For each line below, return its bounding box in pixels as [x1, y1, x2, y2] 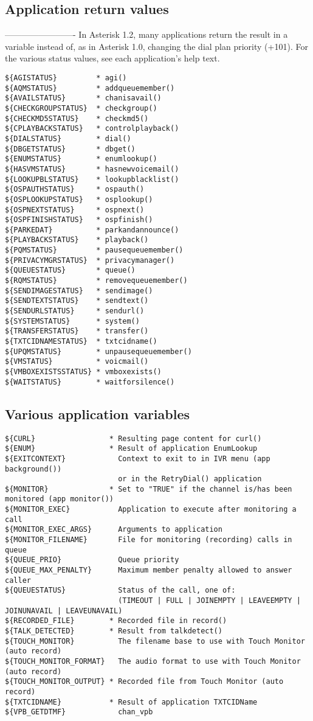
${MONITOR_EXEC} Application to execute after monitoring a [5, 505, 297, 514]
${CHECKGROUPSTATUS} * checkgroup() [5, 103, 157, 113]
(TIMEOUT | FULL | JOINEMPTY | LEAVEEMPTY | [118, 596, 301, 605]
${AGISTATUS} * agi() [5, 73, 127, 82]
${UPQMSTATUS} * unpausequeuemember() [5, 347, 192, 356]
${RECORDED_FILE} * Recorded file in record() [5, 616, 227, 625]
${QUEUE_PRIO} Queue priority [5, 556, 179, 565]
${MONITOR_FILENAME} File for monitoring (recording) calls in [5, 535, 292, 545]
